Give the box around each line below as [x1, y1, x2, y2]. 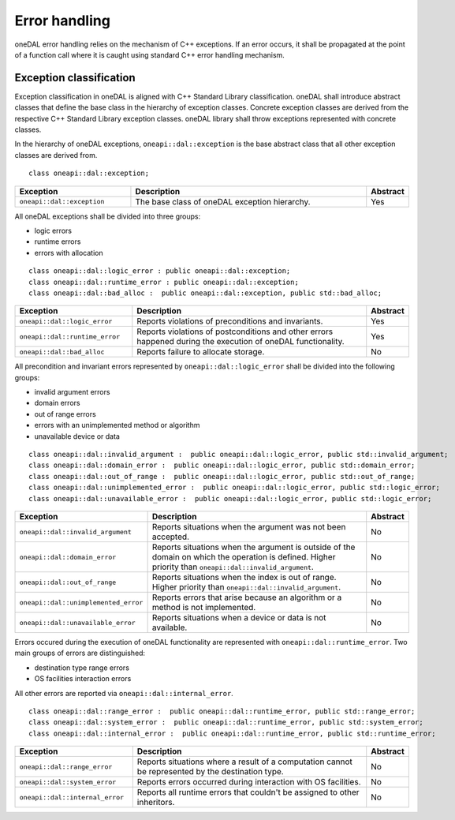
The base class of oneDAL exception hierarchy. [135, 196, 311, 207]
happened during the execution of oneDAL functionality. [136, 336, 345, 347]
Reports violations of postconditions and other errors [136, 326, 334, 337]
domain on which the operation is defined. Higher [151, 552, 336, 562]
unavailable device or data [34, 431, 120, 441]
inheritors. [136, 797, 175, 808]
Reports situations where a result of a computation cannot [136, 756, 352, 767]
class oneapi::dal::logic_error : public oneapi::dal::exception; [28, 267, 291, 275]
